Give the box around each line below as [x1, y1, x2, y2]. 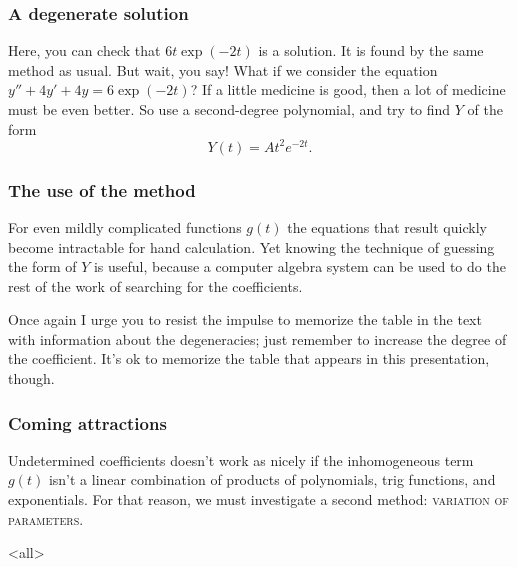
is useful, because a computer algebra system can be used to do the [93, 256, 506, 277]
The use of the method [8, 177, 196, 202]
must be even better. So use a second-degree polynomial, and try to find [8, 99, 451, 119]
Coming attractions [8, 410, 167, 435]
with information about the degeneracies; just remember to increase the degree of [8, 328, 507, 349]
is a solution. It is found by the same [258, 40, 484, 61]
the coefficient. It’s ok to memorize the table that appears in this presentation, [8, 348, 490, 369]
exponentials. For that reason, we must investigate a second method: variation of [8, 489, 509, 510]
